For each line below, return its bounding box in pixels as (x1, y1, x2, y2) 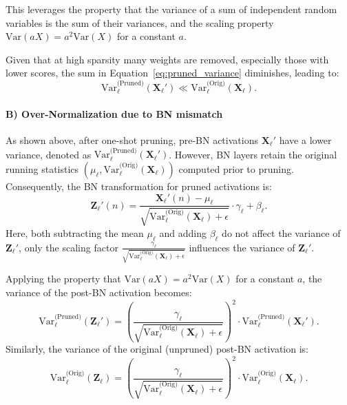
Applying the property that (6, 271, 121, 286)
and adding (159, 225, 207, 240)
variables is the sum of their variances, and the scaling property (6, 15, 274, 30)
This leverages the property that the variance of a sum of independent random (6, 2, 337, 16)
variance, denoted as (6, 147, 92, 161)
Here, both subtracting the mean (6, 225, 144, 240)
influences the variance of (189, 240, 295, 254)
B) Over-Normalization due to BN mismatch (6, 106, 223, 121)
